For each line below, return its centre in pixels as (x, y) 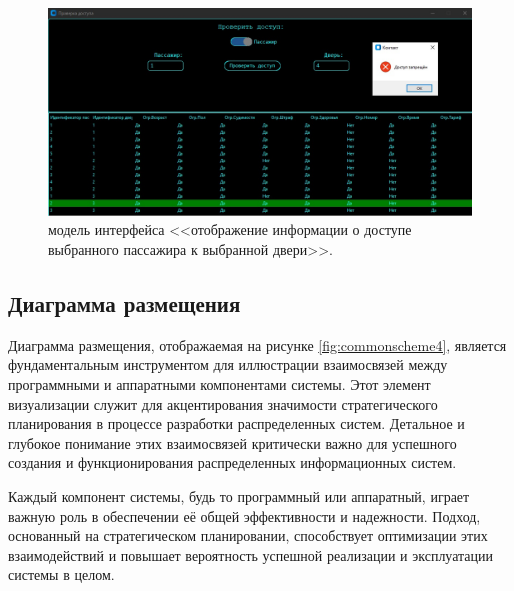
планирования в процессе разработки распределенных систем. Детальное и (236, 423)
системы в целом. (61, 574)
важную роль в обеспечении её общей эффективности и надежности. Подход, (244, 515)
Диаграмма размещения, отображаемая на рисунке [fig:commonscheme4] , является (257, 344)
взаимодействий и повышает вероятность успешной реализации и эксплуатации (251, 554)
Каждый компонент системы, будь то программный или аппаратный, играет (239, 496)
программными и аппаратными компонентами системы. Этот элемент (219, 384)
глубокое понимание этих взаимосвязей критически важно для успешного (232, 442)
